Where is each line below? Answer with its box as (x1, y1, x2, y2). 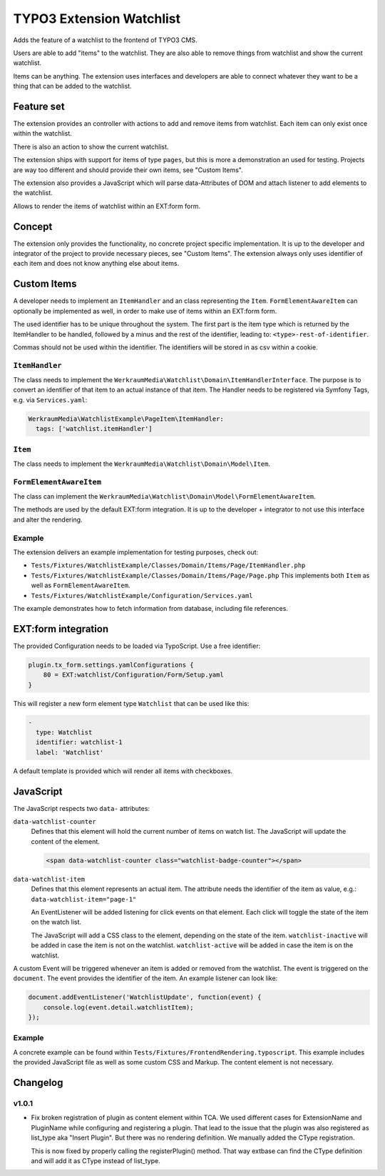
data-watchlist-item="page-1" (31, 895, 137, 903)
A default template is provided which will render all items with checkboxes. (13, 767, 233, 775)
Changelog (13, 1077, 63, 1089)
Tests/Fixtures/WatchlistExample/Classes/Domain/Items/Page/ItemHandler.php (31, 562, 306, 569)
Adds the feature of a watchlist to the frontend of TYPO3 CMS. (13, 36, 197, 44)
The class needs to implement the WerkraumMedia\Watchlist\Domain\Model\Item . (13, 459, 271, 468)
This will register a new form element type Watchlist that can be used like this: (13, 699, 250, 707)
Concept (13, 220, 53, 232)
